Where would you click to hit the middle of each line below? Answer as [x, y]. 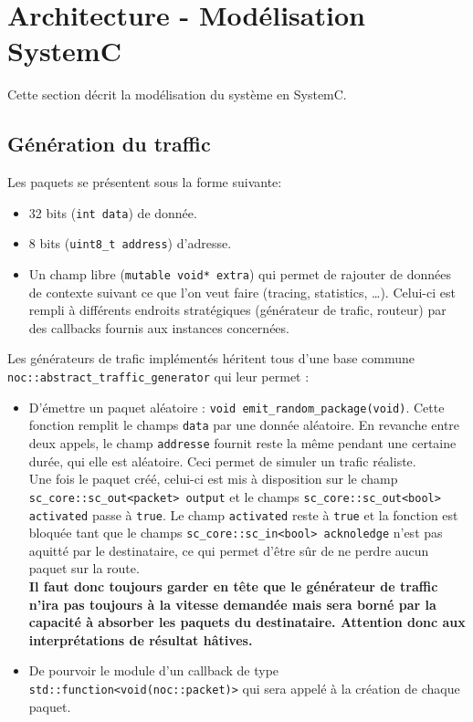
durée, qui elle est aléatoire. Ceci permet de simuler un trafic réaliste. [222, 460]
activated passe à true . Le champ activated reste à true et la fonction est [243, 514]
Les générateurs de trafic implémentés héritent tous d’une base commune [211, 358]
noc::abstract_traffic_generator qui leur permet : [158, 377]
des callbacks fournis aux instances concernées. [159, 327]
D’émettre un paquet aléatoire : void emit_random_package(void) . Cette [236, 407]
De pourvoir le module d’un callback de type [154, 670]
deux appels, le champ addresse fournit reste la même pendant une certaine [242, 443]
